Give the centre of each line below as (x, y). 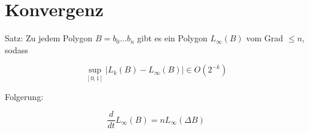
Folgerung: (24, 96)
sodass (16, 49)
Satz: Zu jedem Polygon (49, 38)
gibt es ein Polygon (172, 38)
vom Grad (265, 38)
